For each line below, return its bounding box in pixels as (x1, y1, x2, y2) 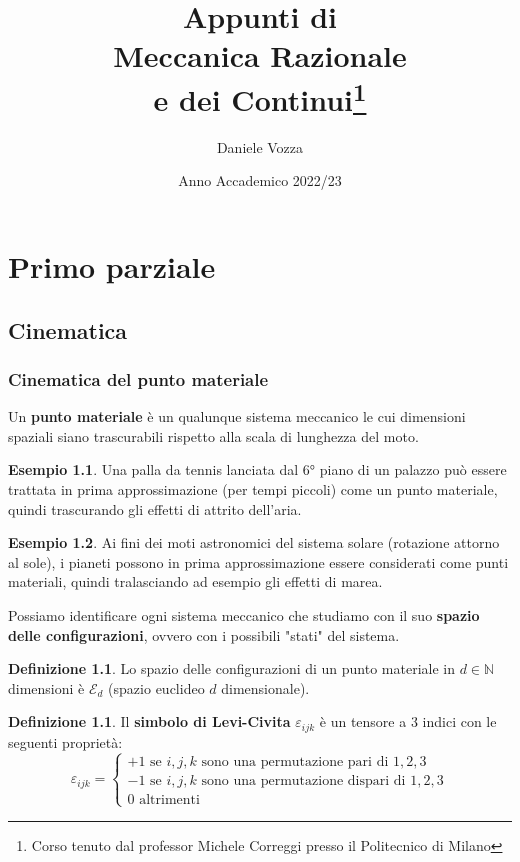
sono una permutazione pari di (201, 754, 389, 769)
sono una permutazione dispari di (201, 773, 406, 788)
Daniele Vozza (216, 136, 304, 157)
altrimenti (139, 792, 200, 807)
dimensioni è (8, 677, 85, 698)
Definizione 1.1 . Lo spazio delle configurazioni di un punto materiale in (8, 658, 456, 679)
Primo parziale (8, 246, 216, 287)
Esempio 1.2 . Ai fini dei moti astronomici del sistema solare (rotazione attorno (8, 532, 500, 553)
